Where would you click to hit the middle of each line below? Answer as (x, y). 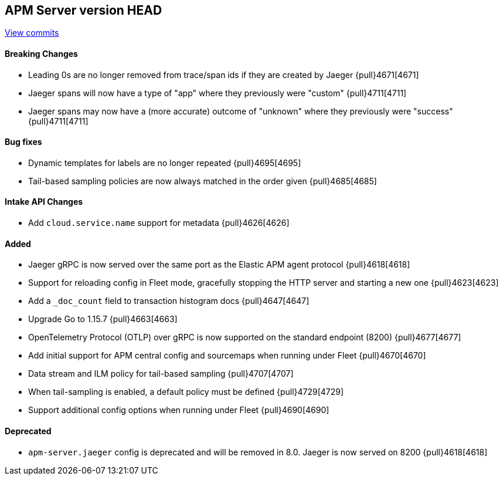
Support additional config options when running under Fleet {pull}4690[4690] (179, 410)
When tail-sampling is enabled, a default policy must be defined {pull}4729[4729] (186, 392)
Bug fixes (23, 142)
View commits (32, 33)
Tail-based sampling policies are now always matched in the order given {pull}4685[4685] (203, 181)
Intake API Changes (44, 202)
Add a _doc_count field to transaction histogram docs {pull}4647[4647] (169, 301)
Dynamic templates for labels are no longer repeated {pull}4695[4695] (165, 163)
